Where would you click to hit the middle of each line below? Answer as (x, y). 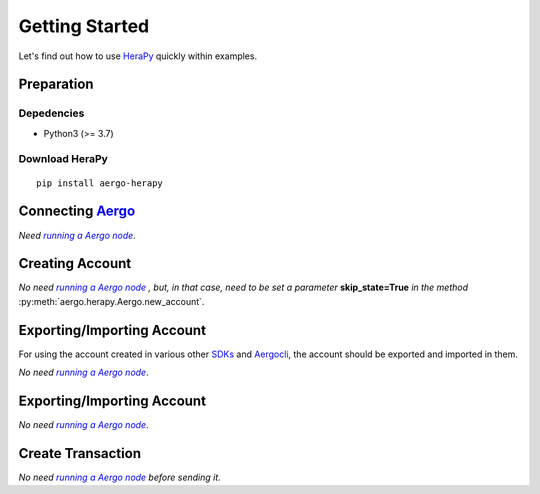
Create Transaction (80, 453)
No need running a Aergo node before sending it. (120, 477)
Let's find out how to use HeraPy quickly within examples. (138, 56)
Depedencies (51, 113)
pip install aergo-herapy (100, 183)
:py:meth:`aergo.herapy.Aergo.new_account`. (111, 301)
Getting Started (84, 26)
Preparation (56, 84)
